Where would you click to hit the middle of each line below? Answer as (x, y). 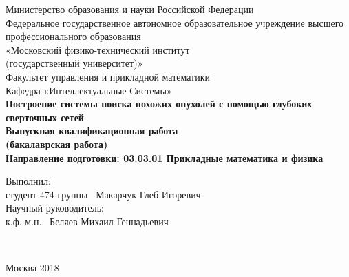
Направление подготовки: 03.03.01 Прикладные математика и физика (165, 157)
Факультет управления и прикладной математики (108, 76)
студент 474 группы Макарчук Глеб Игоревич (103, 194)
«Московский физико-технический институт (98, 49)
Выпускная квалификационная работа (92, 131)
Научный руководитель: (55, 208)
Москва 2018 (32, 268)
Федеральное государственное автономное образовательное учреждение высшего (175, 22)
